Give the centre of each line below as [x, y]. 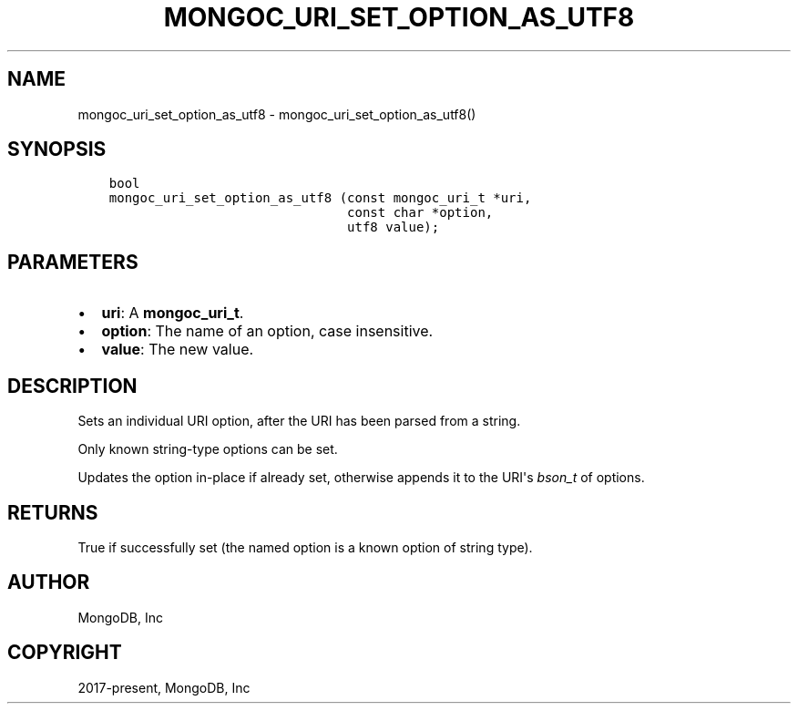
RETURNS [53, 512]
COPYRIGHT [65, 653]
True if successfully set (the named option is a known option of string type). [305, 547]
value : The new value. [178, 350]
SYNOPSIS [57, 149]
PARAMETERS [73, 262]
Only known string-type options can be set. [208, 449]
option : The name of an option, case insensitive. [267, 331]
